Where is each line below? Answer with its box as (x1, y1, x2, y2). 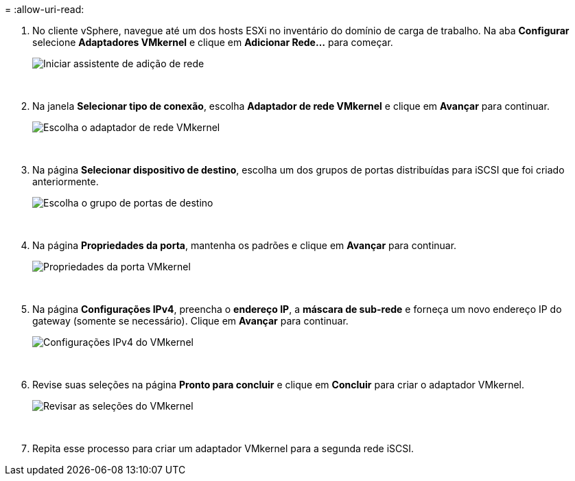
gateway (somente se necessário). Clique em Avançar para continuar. (32, 315, 349, 327)
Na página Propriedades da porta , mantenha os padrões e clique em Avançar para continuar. (32, 239, 457, 251)
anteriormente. (32, 176, 99, 187)
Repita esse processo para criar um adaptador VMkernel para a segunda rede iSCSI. (32, 443, 414, 454)
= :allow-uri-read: (5, 3, 84, 15)
